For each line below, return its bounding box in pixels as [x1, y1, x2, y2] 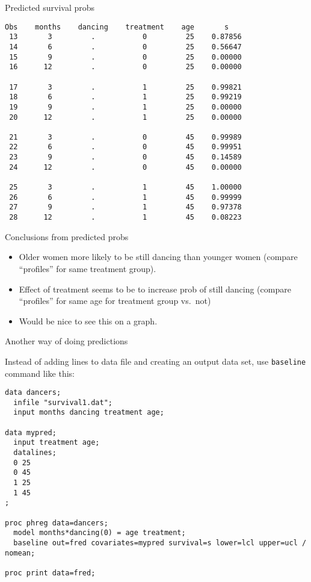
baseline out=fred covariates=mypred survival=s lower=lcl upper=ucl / [13, 538, 307, 547]
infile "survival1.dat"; [13, 398, 112, 407]
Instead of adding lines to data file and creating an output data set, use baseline [5, 354, 306, 367]
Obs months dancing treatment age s [5, 22, 229, 31]
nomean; [5, 548, 35, 557]
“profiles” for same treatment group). [19, 262, 156, 274]
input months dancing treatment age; [13, 408, 164, 417]
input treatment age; [13, 438, 100, 447]
